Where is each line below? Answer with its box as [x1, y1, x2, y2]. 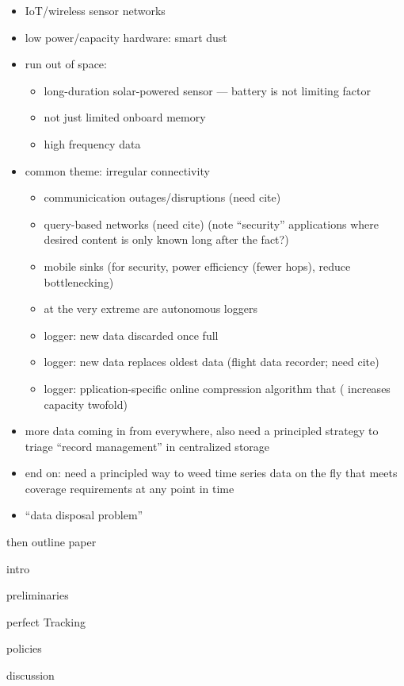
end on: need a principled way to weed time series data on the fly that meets [25, 464, 398, 481]
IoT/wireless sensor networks [25, 2, 166, 18]
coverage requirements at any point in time [25, 480, 234, 496]
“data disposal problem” [25, 507, 143, 523]
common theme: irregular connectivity [25, 162, 210, 179]
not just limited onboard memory [44, 109, 206, 125]
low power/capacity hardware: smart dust [25, 29, 227, 45]
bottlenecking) [44, 273, 114, 290]
